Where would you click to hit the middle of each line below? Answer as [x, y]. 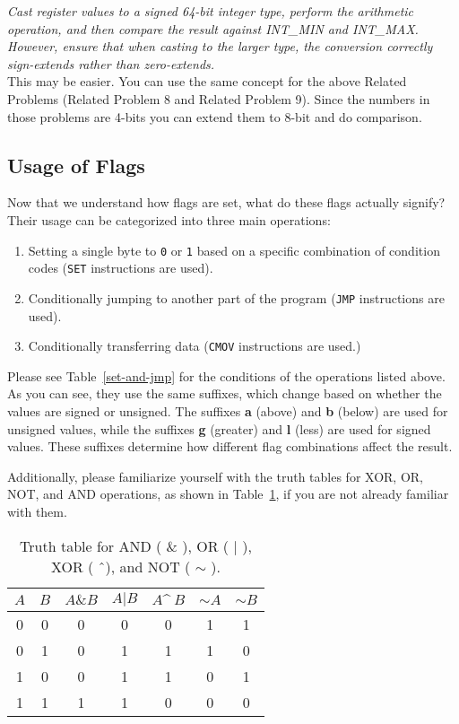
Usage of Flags [76, 165]
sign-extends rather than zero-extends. [111, 63]
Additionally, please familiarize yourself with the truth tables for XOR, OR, [215, 476]
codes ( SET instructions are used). [121, 268]
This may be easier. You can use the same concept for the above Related [207, 81]
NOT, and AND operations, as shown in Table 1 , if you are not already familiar [228, 494]
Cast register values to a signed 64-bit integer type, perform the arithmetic [211, 11]
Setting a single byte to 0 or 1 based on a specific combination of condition [234, 250]
